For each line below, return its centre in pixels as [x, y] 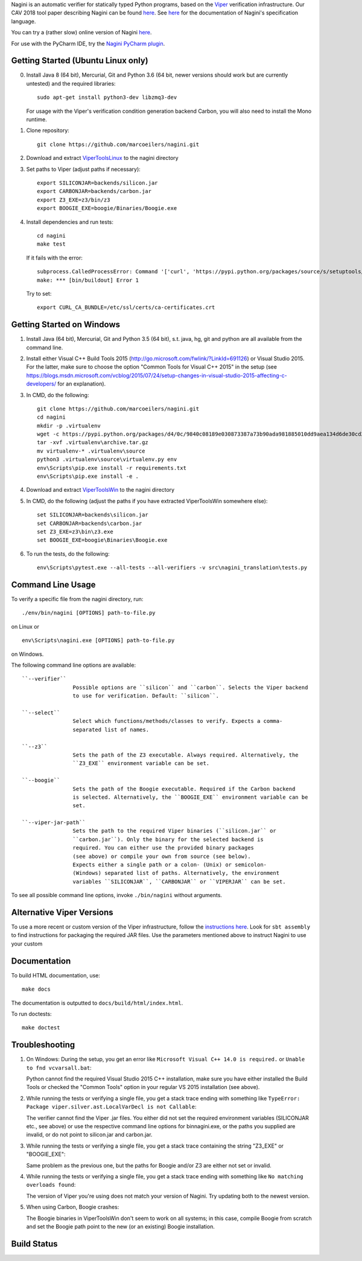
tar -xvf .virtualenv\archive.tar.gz [93, 443]
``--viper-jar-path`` [54, 823]
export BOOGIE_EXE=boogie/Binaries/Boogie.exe [107, 208]
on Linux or [25, 626]
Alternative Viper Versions [62, 912]
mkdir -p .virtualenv [69, 426]
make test [51, 244]
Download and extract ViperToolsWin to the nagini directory [100, 490]
